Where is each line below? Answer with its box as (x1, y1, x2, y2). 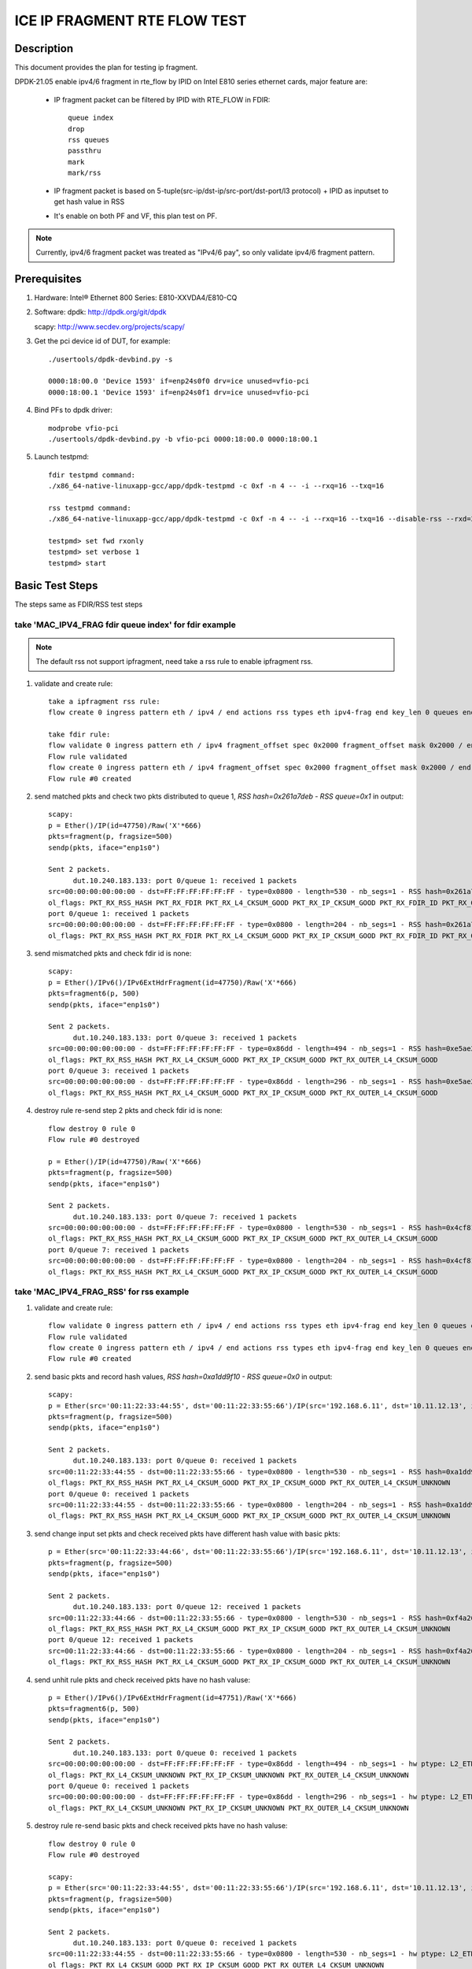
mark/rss (68, 169, 101, 177)
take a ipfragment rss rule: (48, 697, 160, 706)
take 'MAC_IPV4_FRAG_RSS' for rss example (14, 1286, 190, 1297)
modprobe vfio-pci (48, 424, 120, 432)
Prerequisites (14, 272, 82, 285)
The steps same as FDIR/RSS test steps (14, 599, 143, 609)
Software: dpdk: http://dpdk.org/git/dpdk (34, 307, 167, 317)
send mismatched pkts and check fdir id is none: (34, 949, 192, 959)
